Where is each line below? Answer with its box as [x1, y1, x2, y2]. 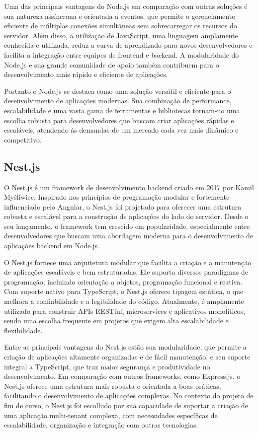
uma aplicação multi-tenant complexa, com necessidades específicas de [4, 410, 218, 420]
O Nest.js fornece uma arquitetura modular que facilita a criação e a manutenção [4, 257, 252, 267]
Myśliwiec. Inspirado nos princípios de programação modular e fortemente [4, 192, 230, 202]
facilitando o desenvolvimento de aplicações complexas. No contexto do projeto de [4, 390, 254, 401]
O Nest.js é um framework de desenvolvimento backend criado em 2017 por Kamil [4, 182, 254, 192]
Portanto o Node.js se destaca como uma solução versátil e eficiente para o [4, 85, 231, 96]
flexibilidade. [4, 325, 43, 335]
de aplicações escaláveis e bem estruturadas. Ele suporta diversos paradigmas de [4, 267, 249, 277]
